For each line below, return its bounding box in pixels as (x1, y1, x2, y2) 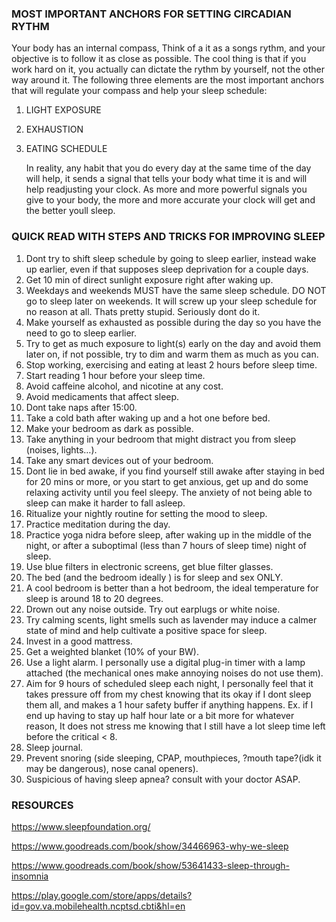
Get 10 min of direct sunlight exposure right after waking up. (25, 273, 274, 286)
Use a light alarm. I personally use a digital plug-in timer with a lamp (25, 656, 306, 668)
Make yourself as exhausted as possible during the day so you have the (25, 316, 322, 328)
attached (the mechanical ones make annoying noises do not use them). (25, 667, 324, 679)
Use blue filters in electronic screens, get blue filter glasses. (25, 560, 274, 572)
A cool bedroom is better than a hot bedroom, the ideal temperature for (25, 582, 319, 594)
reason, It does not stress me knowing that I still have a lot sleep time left (25, 720, 326, 732)
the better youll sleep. (25, 205, 116, 217)
